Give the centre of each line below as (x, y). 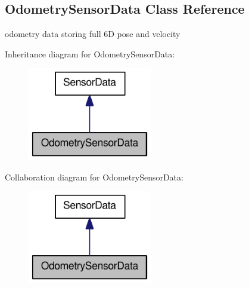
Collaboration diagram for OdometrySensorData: (94, 177)
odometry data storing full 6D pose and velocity (93, 34)
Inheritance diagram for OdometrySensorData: (90, 53)
